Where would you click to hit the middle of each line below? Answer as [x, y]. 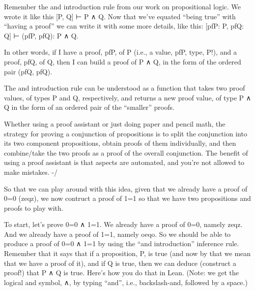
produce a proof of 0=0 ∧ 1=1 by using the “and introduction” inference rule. [122, 243]
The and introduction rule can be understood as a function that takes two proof [125, 88]
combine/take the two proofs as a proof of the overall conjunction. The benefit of [126, 152]
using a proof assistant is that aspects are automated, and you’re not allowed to [124, 162]
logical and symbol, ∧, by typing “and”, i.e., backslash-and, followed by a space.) [126, 282]
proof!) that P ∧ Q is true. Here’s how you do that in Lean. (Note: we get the [121, 273]
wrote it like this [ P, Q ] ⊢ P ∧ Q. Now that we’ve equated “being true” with [120, 16]
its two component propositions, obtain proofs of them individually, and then [120, 143]
